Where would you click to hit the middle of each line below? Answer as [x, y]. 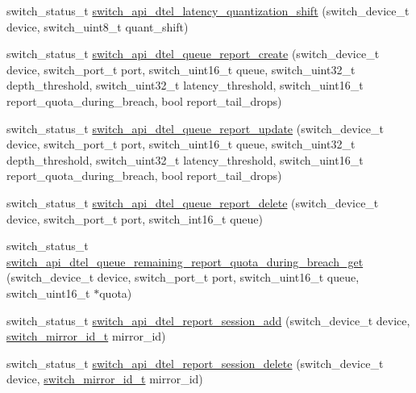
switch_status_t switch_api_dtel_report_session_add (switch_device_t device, [208, 320]
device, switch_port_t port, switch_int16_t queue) [135, 218]
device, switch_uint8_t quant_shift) [98, 26]
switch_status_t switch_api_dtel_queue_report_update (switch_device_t [195, 128]
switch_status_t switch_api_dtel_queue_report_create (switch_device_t [193, 54]
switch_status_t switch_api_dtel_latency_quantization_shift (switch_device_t [208, 10]
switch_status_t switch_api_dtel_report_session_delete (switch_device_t [195, 363]
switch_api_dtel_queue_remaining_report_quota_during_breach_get [185, 261]
